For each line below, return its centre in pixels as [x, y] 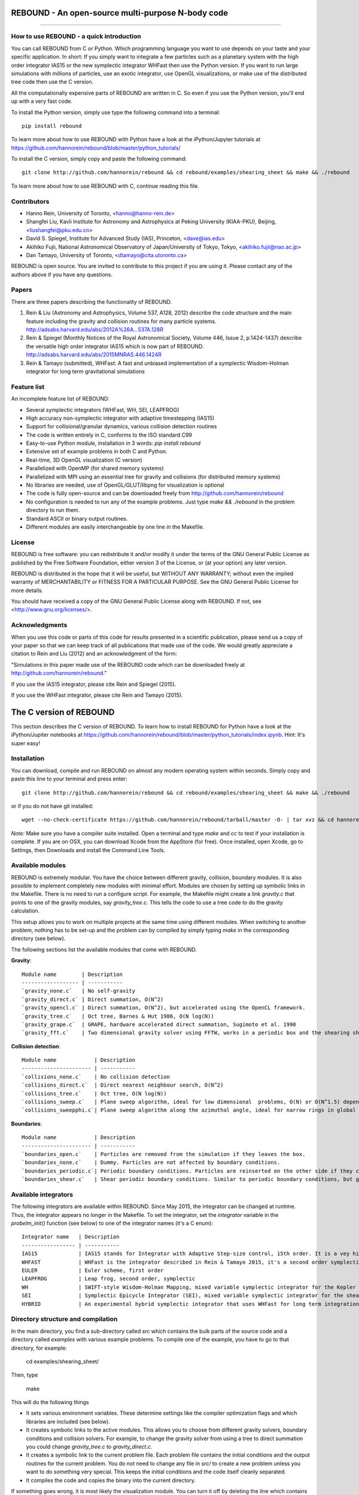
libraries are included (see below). [68, 1421]
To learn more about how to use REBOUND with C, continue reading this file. [105, 186]
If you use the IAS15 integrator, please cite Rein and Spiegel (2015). [94, 684]
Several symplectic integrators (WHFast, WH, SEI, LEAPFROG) [103, 410]
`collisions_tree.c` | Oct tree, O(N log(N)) [94, 1093]
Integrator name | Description [71, 1237]
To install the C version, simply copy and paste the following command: [99, 159]
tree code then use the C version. [52, 82]
